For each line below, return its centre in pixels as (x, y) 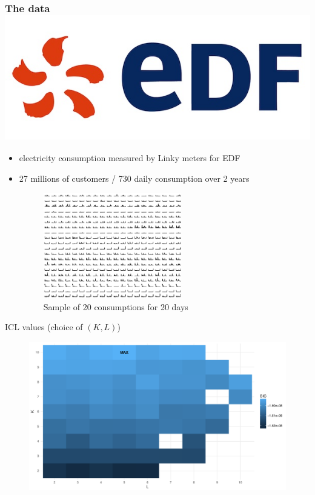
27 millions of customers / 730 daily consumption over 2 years (134, 178)
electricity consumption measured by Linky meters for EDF (130, 158)
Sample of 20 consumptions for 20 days (116, 306)
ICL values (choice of (44, 327)
